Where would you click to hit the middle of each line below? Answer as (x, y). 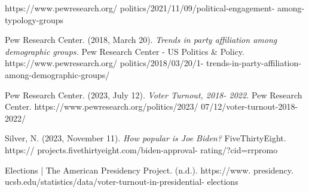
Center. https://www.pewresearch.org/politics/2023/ (102, 106)
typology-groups (34, 19)
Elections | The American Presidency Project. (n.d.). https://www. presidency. (149, 170)
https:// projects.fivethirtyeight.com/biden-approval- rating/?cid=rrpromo (141, 149)
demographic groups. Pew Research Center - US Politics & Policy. (125, 51)
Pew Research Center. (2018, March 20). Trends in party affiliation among (141, 40)
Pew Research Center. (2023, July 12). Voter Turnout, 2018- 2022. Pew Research (154, 95)
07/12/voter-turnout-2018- (250, 106)
